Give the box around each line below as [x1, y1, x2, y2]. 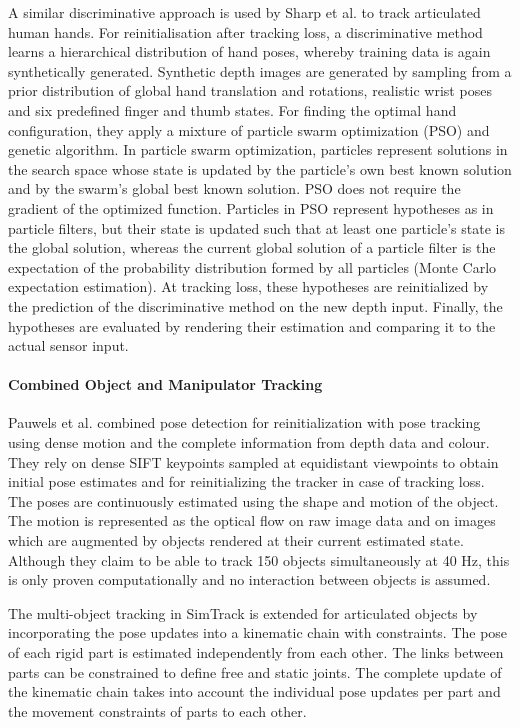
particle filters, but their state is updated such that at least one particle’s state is [8, 217, 505, 238]
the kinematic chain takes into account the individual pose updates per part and [8, 681, 501, 702]
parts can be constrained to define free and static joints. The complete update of [8, 661, 502, 682]
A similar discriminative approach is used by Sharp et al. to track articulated [8, 2, 481, 22]
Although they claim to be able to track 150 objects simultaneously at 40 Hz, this [8, 549, 510, 570]
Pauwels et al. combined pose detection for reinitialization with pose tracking [8, 412, 481, 433]
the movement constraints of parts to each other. [8, 700, 307, 721]
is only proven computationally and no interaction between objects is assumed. [8, 569, 491, 590]
